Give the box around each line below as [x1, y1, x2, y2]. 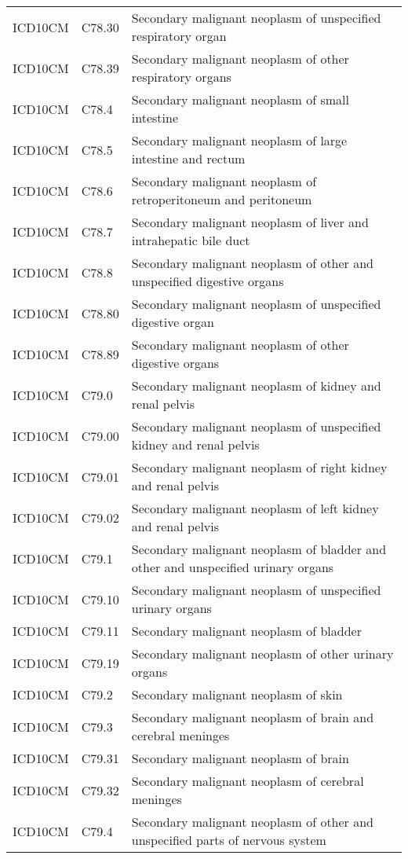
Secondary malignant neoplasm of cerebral [131, 772, 364, 790]
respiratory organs [131, 68, 231, 86]
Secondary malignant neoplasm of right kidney [131, 458, 388, 476]
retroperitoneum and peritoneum [131, 190, 312, 208]
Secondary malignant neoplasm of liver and [131, 213, 369, 231]
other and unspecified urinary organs [131, 558, 334, 576]
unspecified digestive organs [131, 272, 284, 290]
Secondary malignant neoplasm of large [131, 131, 348, 149]
